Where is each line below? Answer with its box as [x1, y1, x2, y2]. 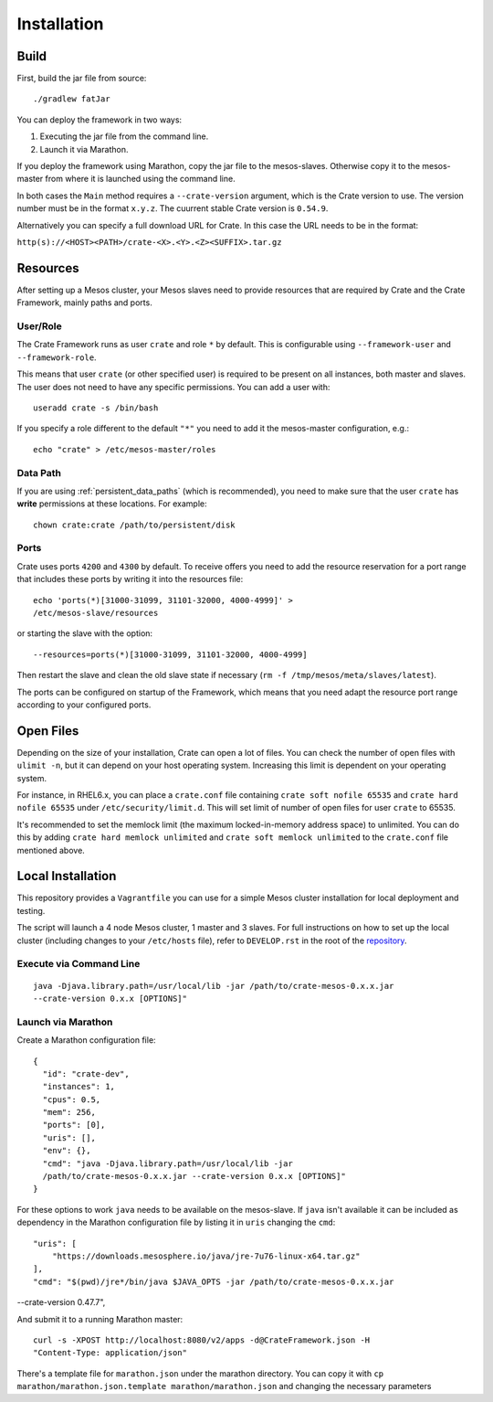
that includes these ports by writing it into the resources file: [16, 574, 244, 585]
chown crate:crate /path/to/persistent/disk [33, 519, 236, 530]
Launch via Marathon [16, 1015, 113, 1028]
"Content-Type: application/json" [33, 1348, 187, 1358]
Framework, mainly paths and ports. [16, 297, 152, 308]
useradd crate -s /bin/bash [33, 402, 159, 413]
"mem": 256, [42, 1107, 96, 1118]
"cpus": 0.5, [42, 1094, 101, 1105]
